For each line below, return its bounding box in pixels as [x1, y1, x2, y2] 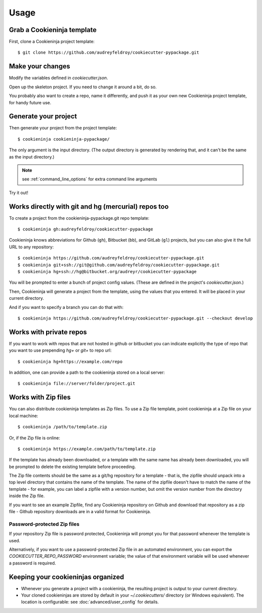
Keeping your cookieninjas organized [9, 573, 124, 581]
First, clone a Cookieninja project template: [9, 39, 95, 45]
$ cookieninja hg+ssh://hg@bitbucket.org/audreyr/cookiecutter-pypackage [17, 269, 197, 274]
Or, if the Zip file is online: [9, 435, 60, 441]
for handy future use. [9, 99, 51, 105]
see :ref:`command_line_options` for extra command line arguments [22, 176, 157, 182]
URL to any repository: [9, 244, 54, 250]
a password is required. [9, 560, 56, 566]
